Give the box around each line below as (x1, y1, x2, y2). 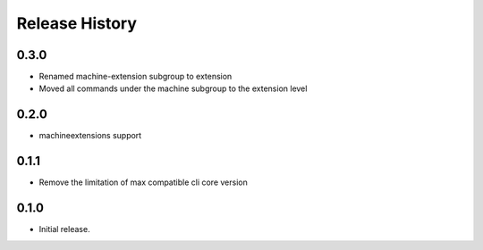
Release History (16, 13, 138, 33)
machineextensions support (38, 130, 142, 141)
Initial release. (38, 224, 90, 235)
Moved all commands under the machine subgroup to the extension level (38, 83, 308, 94)
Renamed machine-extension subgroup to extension (38, 71, 233, 82)
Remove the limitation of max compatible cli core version (38, 177, 248, 187)
